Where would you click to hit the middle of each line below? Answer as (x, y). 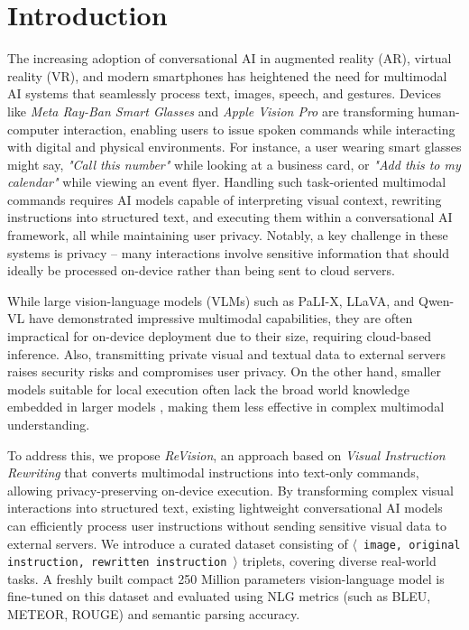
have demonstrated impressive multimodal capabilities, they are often (221, 318)
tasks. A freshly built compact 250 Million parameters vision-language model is (226, 578)
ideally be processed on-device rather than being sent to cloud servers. (201, 270)
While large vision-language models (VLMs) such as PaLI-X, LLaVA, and (211, 300)
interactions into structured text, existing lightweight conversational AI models (225, 508)
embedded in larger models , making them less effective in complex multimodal (226, 407)
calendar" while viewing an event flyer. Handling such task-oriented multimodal (227, 182)
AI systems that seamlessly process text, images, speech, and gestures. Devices (225, 93)
